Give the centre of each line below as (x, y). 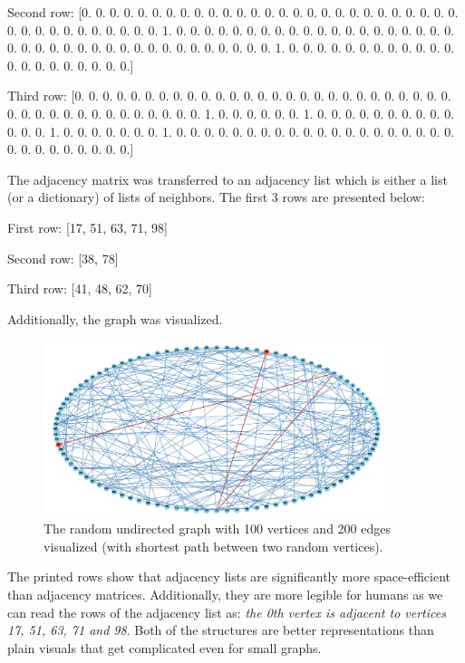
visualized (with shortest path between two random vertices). (213, 546)
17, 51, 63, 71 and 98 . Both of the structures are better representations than (221, 630)
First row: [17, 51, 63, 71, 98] (87, 227)
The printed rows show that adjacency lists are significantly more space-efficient (229, 577)
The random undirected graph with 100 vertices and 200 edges (217, 528)
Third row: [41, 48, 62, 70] (80, 288)
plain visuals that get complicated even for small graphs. (165, 647)
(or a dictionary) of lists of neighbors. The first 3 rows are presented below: (216, 197)
